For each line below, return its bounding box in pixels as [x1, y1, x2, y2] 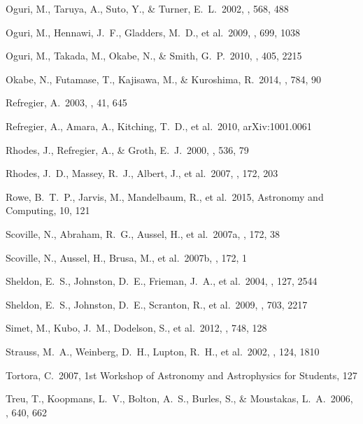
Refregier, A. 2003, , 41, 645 [6, 95, 127, 110]
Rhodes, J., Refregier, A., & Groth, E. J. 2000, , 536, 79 [6, 142, 249, 157]
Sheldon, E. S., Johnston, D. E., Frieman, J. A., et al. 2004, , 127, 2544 [6, 274, 318, 288]
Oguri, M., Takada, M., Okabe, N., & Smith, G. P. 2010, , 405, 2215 [6, 48, 302, 63]
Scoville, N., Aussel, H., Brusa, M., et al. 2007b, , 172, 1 [6, 250, 248, 264]
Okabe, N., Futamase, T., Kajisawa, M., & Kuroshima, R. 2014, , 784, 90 [6, 71, 322, 86]
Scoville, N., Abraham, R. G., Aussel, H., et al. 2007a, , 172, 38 [6, 226, 280, 241]
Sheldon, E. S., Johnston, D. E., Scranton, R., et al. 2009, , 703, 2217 [6, 297, 308, 311]
